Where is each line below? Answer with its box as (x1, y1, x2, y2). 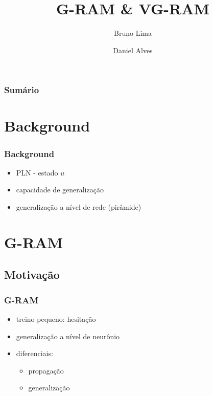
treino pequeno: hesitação (16, 313, 96, 324)
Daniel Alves (113, 45, 153, 55)
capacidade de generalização (16, 184, 104, 195)
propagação (28, 365, 64, 376)
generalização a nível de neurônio (16, 331, 120, 341)
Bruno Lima (114, 28, 152, 38)
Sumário (4, 83, 39, 96)
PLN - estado (16, 167, 58, 178)
